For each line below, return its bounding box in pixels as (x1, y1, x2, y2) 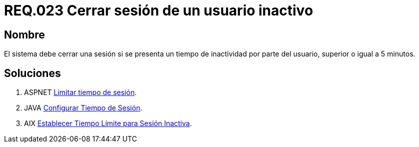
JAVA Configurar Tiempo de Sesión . (24, 103, 142, 112)
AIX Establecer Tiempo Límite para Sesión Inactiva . (24, 119, 192, 128)
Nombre (4, 28, 45, 41)
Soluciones (4, 66, 61, 79)
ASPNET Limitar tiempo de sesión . (24, 88, 137, 97)
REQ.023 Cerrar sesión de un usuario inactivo (4, 2, 313, 19)
